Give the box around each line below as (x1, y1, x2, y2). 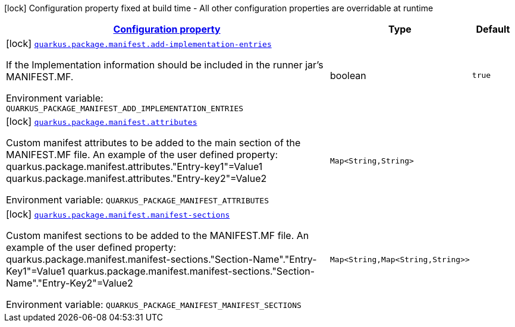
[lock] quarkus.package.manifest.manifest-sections (6, 208, 230, 220)
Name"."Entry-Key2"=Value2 (6, 277, 133, 289)
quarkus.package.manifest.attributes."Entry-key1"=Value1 (6, 161, 263, 172)
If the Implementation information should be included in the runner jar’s (6, 59, 324, 71)
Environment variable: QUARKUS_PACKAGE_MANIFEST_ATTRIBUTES (6, 194, 269, 206)
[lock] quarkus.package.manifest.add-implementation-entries (6, 37, 272, 49)
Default (476, 23, 510, 35)
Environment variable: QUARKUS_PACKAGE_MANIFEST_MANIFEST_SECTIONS (6, 298, 302, 310)
